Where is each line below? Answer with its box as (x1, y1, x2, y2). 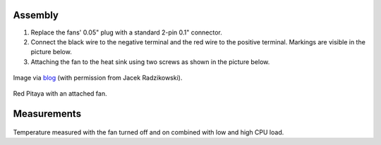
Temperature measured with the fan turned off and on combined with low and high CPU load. (13, 127, 284, 137)
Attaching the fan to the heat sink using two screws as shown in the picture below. (30, 57, 270, 66)
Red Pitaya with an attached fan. (13, 89, 107, 98)
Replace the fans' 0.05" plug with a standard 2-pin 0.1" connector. (30, 28, 222, 37)
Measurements (13, 108, 81, 120)
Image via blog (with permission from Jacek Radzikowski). (13, 74, 183, 82)
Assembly (13, 9, 59, 21)
